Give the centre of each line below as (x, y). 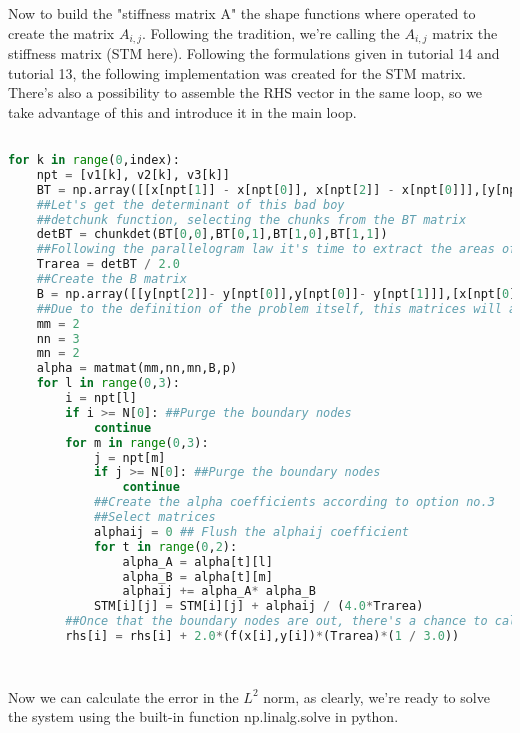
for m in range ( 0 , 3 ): (137, 442)
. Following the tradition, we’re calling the (271, 32)
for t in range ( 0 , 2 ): (165, 546)
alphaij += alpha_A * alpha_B (219, 591)
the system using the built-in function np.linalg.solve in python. (203, 716)
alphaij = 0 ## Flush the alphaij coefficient (251, 531)
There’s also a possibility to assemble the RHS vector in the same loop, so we (245, 92)
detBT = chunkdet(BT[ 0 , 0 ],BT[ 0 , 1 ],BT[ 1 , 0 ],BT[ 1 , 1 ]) (212, 234)
